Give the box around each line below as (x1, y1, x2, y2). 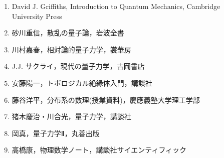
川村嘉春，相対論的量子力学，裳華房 (12, 44, 131, 54)
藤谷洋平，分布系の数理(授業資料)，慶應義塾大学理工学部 (12, 94, 200, 105)
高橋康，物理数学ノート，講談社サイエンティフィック (12, 145, 187, 155)
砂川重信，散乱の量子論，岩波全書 (12, 27, 124, 38)
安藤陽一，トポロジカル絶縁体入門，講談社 (12, 77, 152, 88)
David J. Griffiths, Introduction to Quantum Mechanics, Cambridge (12, 1, 220, 11)
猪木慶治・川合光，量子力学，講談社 (12, 111, 131, 122)
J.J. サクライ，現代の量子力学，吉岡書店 (12, 61, 145, 71)
